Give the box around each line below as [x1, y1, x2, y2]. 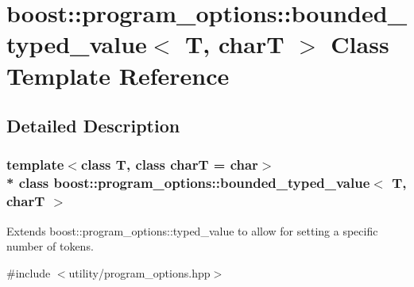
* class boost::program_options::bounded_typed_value [6, 173, 370, 193]
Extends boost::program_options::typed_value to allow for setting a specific [6, 222, 378, 239]
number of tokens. [6, 238, 94, 254]
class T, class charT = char [80, 155, 258, 174]
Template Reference [6, 59, 230, 91]
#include [6, 264, 51, 281]
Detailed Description [6, 113, 180, 138]
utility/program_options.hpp [68, 264, 211, 281]
